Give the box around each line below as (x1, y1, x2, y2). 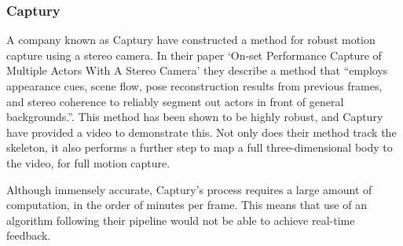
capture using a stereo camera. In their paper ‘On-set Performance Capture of (6, 46, 382, 63)
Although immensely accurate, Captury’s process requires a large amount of (6, 181, 372, 197)
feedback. (6, 227, 51, 244)
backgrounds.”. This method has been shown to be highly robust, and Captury (6, 108, 383, 125)
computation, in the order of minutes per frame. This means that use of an (6, 196, 367, 213)
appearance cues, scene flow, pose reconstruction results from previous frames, (6, 78, 383, 94)
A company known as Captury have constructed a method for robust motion (6, 31, 376, 48)
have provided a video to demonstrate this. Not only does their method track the (6, 123, 397, 140)
